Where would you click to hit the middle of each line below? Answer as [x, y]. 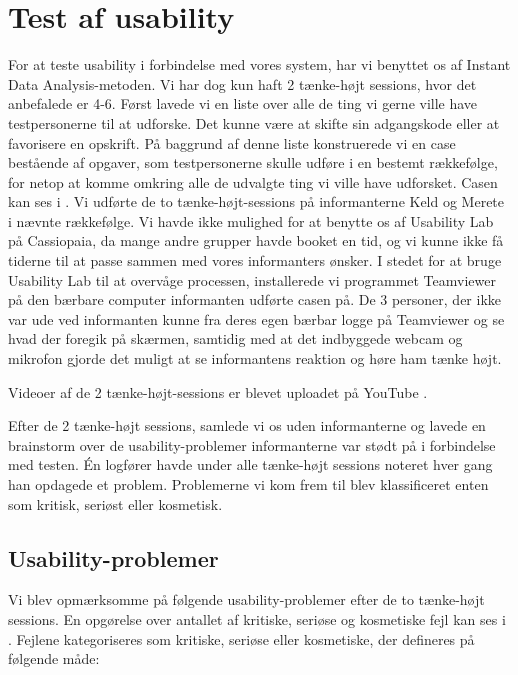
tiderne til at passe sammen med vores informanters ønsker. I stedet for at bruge [255, 260]
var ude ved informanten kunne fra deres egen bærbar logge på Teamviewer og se [256, 318]
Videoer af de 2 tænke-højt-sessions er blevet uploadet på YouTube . [218, 391]
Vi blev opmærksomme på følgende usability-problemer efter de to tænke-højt [246, 599]
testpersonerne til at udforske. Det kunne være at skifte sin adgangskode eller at [254, 122]
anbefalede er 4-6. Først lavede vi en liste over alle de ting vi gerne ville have [243, 103]
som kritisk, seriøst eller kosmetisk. [115, 503]
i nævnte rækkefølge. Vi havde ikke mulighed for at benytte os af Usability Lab [251, 220]
